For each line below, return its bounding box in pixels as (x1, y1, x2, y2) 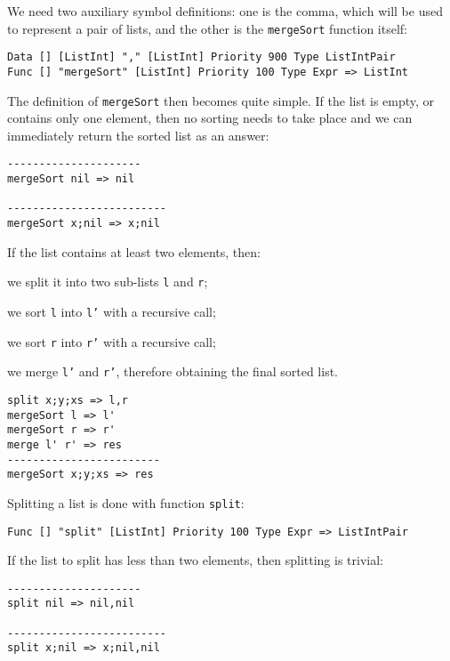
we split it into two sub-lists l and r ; (7, 272, 208, 291)
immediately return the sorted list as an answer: (7, 125, 269, 144)
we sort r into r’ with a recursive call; (7, 332, 216, 351)
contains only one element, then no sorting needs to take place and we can (7, 109, 413, 127)
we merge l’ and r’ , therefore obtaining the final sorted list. (7, 362, 338, 381)
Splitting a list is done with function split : (7, 493, 245, 512)
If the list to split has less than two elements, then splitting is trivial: (7, 551, 383, 569)
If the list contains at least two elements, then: (7, 242, 261, 261)
